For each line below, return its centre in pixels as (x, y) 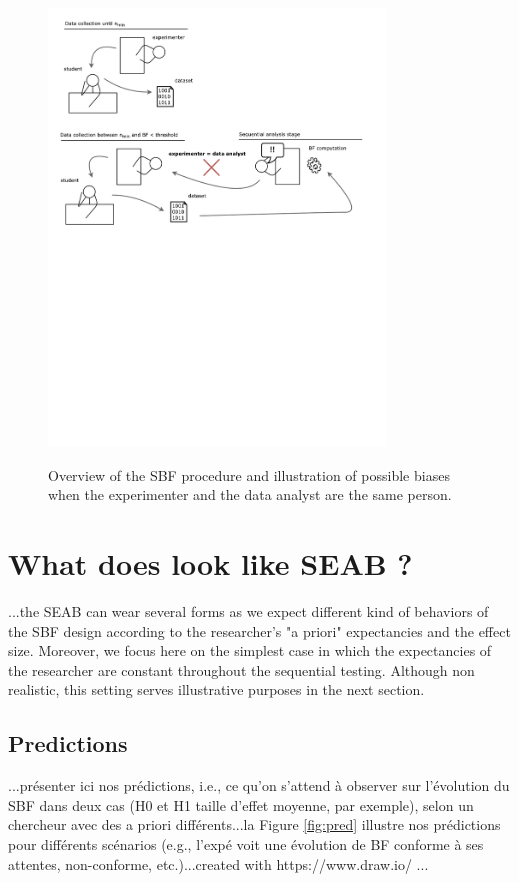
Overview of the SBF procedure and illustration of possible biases (249, 474)
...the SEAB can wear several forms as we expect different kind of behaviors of (248, 611)
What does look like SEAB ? (210, 563)
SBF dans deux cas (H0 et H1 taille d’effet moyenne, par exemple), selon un (241, 804)
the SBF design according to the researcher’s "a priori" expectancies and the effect (259, 630)
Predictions (68, 743)
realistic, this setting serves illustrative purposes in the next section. (216, 689)
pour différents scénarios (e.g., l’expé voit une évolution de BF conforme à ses (246, 843)
